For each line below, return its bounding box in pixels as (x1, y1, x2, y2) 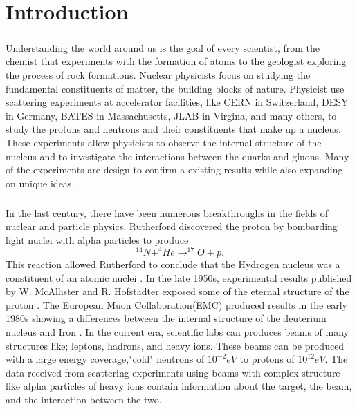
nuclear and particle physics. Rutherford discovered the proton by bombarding (6, 219, 338, 234)
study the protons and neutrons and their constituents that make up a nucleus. (6, 122, 341, 136)
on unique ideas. (6, 175, 75, 190)
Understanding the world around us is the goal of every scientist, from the (6, 40, 320, 55)
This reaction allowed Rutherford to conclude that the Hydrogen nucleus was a (6, 256, 340, 271)
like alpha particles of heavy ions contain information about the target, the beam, (6, 379, 352, 393)
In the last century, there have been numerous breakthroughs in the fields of (6, 205, 329, 220)
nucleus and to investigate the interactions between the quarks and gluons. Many (6, 149, 349, 163)
